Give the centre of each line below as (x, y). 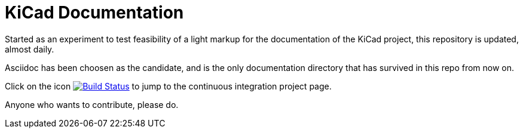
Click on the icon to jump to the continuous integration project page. (168, 86)
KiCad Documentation (94, 13)
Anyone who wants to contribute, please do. (92, 104)
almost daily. (30, 49)
